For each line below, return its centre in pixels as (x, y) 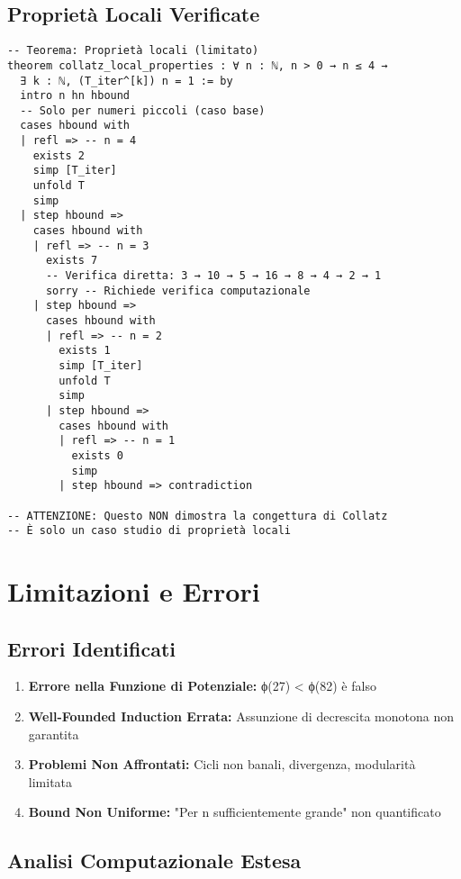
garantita (54, 734)
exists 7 (72, 261)
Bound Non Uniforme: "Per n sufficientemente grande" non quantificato (235, 812)
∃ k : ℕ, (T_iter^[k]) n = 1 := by (127, 81)
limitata (50, 781)
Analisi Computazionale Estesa (154, 861)
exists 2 (59, 155)
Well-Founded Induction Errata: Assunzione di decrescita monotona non (241, 716)
